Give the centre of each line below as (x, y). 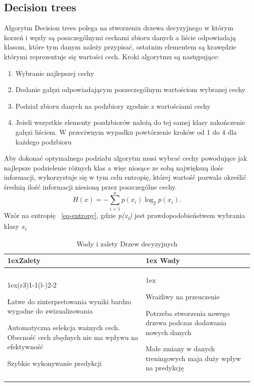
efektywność (25, 347)
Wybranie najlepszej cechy (55, 73)
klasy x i (15, 226)
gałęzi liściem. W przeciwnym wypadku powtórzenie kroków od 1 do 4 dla (126, 132)
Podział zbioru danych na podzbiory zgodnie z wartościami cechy (113, 106)
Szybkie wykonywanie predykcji (54, 363)
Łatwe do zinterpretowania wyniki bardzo (69, 301)
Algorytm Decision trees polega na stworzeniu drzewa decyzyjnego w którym (119, 28)
